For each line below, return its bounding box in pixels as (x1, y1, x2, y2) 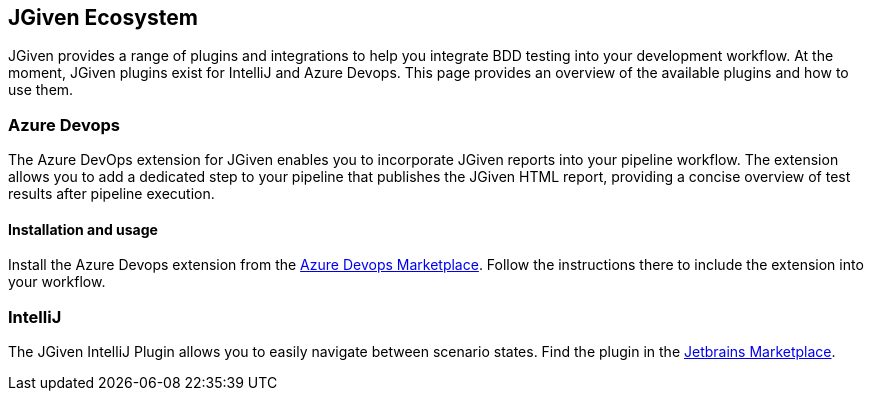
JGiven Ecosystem (8, 5, 198, 30)
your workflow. (8, 273, 106, 291)
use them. (8, 81, 74, 99)
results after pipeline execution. (8, 185, 215, 203)
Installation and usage (8, 220, 158, 238)
